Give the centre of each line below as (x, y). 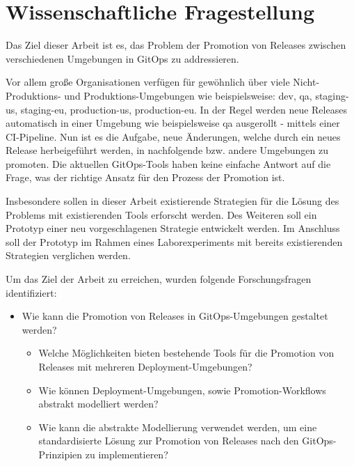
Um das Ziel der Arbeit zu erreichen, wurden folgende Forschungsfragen (159, 279)
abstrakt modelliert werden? (98, 404)
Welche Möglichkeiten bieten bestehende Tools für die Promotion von (186, 353)
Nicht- (306, 82)
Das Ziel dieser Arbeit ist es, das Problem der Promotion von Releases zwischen (176, 45)
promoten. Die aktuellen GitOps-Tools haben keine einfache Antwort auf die (168, 163)
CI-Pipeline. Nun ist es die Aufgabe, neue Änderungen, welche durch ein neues (173, 136)
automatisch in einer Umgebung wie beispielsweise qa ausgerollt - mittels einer (173, 123)
